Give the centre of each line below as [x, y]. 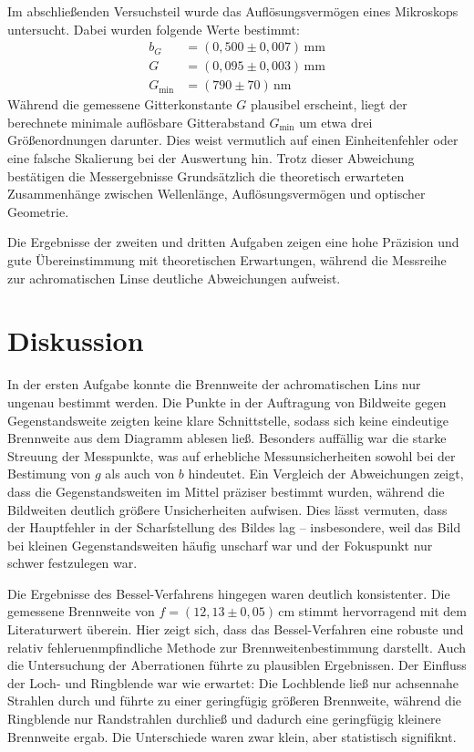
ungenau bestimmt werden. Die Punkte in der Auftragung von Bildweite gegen [227, 402]
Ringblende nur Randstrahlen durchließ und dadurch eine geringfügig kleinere [224, 719]
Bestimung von [49, 474]
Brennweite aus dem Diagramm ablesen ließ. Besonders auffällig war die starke [227, 438]
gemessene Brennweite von [81, 611]
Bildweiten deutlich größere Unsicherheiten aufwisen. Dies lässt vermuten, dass [227, 509]
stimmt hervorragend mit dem [382, 611]
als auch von [140, 474]
